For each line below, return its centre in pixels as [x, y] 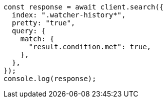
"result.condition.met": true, [90, 47]
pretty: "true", [43, 23]
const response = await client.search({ [84, 7]
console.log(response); [50, 79]
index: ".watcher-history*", [69, 15]
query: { [29, 31]
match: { [37, 39]
